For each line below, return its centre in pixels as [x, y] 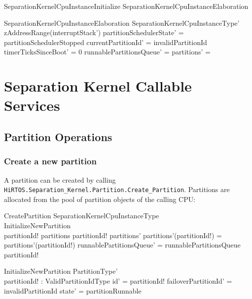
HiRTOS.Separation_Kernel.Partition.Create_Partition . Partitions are [117, 189]
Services [32, 105]
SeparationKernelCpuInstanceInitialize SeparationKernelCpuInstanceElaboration [126, 6]
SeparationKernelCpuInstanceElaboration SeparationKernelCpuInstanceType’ [122, 23]
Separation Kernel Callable [98, 86]
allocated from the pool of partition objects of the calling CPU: [100, 199]
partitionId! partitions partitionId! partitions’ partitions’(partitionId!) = [113, 235]
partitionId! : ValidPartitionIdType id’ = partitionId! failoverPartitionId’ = [118, 280]
